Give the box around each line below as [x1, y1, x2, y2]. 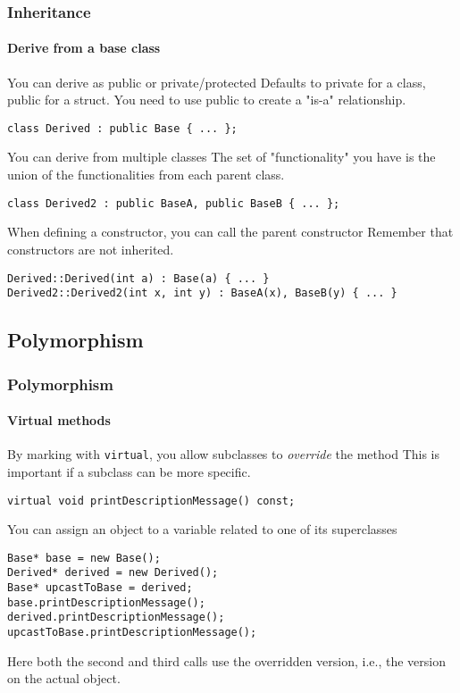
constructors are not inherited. [7, 239, 174, 258]
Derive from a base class [7, 38, 161, 57]
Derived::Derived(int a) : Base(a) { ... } [7, 271, 270, 285]
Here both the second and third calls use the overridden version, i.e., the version [7, 651, 447, 670]
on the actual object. [7, 669, 121, 688]
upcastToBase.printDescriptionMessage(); [7, 626, 257, 639]
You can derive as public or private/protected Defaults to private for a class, [7, 72, 426, 91]
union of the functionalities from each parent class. [7, 165, 285, 184]
